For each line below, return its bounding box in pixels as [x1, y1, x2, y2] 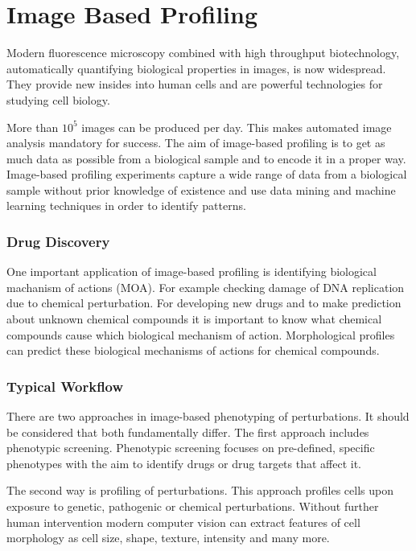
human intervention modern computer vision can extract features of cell [6, 513, 360, 530]
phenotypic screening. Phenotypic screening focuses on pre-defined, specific [6, 439, 375, 456]
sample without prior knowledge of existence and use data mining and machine [6, 181, 396, 198]
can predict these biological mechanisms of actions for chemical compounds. [6, 342, 380, 359]
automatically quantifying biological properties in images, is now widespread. [6, 60, 386, 76]
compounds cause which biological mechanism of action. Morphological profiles [6, 326, 395, 343]
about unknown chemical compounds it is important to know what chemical [6, 310, 382, 327]
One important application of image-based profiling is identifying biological [6, 263, 377, 280]
